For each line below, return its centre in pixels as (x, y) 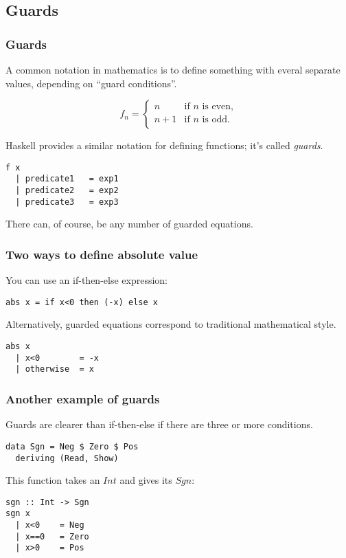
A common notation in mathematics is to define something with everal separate (173, 69)
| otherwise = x (55, 369)
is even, (218, 106)
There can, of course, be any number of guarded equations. (129, 224)
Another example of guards (83, 398)
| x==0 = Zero (52, 536)
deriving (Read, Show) (67, 458)
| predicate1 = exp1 (67, 179)
